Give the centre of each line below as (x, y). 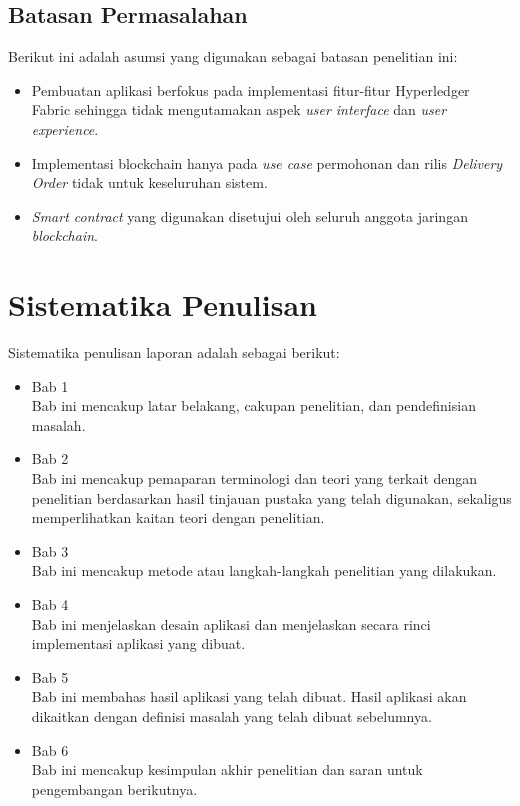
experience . (65, 128)
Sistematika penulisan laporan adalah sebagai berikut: (174, 352)
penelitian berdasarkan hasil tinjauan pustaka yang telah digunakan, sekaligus (271, 497)
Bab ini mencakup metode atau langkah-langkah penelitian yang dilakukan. (264, 570)
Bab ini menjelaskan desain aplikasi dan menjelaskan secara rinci (231, 623)
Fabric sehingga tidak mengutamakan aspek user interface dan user (239, 109)
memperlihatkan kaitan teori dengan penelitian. (178, 517)
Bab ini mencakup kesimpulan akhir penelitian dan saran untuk (227, 769)
